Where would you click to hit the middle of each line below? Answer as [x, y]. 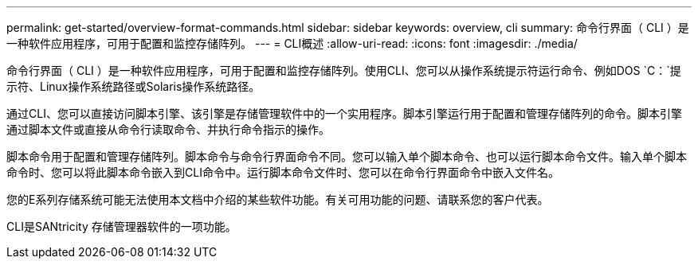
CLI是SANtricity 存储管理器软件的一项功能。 [122, 226]
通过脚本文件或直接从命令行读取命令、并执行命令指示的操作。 [168, 129]
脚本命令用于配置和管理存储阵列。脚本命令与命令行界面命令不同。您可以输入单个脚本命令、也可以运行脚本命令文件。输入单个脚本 [347, 156]
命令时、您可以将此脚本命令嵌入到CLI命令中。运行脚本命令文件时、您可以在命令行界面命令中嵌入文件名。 [283, 172]
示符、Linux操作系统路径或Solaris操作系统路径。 [133, 86]
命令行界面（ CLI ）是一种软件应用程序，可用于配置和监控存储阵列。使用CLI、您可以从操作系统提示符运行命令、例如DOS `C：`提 [344, 70]
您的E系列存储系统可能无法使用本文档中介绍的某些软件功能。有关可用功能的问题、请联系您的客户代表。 [278, 199]
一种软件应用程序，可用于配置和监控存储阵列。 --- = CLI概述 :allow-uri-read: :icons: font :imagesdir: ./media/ [292, 43]
